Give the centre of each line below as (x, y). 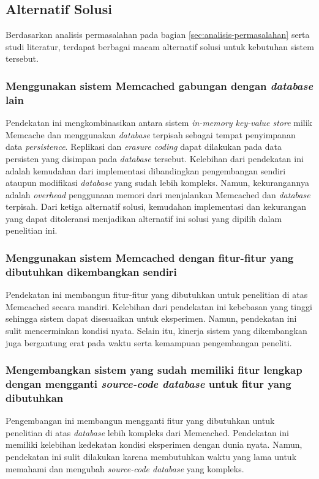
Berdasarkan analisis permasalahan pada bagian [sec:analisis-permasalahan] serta (158, 35)
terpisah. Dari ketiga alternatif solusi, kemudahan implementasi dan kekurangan (156, 206)
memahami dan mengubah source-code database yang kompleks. (125, 468)
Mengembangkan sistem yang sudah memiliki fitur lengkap (154, 370)
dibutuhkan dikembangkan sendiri (91, 271)
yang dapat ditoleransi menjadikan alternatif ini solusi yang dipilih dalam (144, 218)
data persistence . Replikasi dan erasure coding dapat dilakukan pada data (144, 147)
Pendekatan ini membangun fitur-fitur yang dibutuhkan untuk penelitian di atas (157, 295)
